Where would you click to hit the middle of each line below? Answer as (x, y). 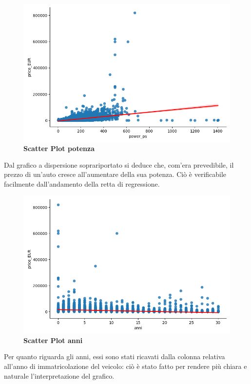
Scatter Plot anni (53, 340)
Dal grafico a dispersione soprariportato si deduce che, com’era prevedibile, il (119, 164)
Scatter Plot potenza (59, 148)
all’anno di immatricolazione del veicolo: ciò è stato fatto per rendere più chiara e (125, 366)
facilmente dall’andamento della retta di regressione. (82, 184)
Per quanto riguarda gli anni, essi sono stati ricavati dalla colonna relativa (115, 356)
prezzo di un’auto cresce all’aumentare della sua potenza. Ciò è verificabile (115, 174)
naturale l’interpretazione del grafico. (59, 375)
